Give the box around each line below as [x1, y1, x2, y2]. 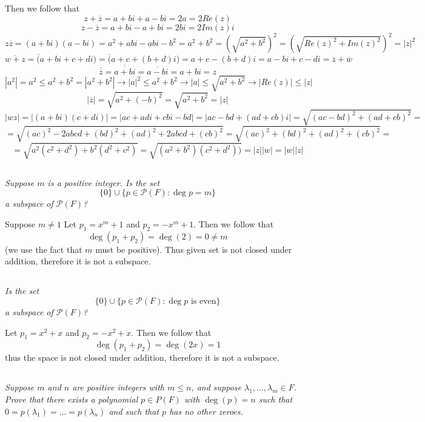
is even [190, 297, 216, 306]
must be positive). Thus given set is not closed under [95, 243, 292, 255]
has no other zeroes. [169, 404, 243, 417]
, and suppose [191, 381, 241, 394]
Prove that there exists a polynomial [5, 393, 138, 405]
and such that [109, 404, 159, 417]
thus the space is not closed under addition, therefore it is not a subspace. [5, 351, 279, 364]
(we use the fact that [5, 243, 82, 255]
